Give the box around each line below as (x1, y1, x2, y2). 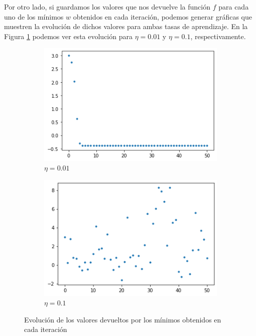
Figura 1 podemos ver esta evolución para (4, 31, 133, 41)
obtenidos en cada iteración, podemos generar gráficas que (73, 11, 252, 22)
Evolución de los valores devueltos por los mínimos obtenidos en (24, 314, 221, 324)
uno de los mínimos (4, 11, 64, 22)
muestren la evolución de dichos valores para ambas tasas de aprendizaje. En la (4, 21, 248, 32)
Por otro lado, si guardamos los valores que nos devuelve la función (4, 2, 211, 12)
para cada (218, 2, 249, 12)
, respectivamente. (190, 31, 246, 41)
